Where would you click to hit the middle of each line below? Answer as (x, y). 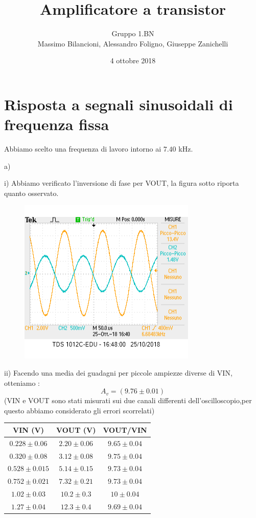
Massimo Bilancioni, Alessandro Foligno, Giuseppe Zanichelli (133, 43)
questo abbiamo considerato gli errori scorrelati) (79, 410)
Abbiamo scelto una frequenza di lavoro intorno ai (83, 149)
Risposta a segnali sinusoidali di (119, 104)
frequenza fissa (57, 124)
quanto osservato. (31, 193)
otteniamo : (22, 383)
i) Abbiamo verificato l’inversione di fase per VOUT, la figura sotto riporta (122, 183)
